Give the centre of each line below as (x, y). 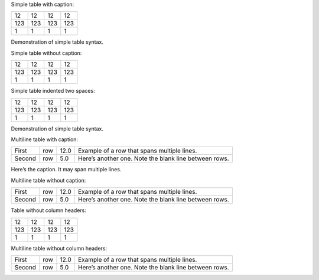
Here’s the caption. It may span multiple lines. (66, 170)
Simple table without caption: (46, 53)
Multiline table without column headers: (59, 248)
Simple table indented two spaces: (53, 91)
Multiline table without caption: (48, 180)
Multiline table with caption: (45, 139)
